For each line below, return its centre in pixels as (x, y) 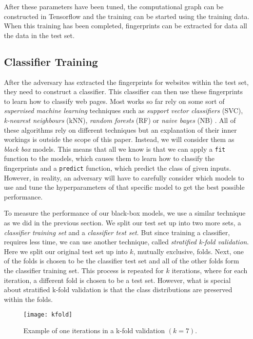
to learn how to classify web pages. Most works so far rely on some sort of (114, 101)
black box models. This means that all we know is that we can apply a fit (115, 149)
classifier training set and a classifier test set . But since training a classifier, (117, 232)
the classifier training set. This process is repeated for (84, 270)
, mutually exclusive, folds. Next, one (188, 251)
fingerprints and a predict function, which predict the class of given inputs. (117, 168)
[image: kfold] (48, 315)
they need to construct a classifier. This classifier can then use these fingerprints (124, 91)
